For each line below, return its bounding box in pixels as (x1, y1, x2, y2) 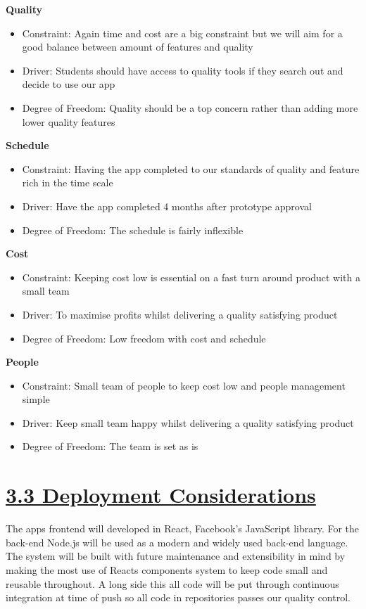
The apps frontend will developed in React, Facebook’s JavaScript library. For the (6, 521, 360, 536)
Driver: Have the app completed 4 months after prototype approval (22, 198, 312, 213)
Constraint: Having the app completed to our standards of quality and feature (22, 161, 360, 176)
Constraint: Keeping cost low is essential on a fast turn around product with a (22, 269, 360, 284)
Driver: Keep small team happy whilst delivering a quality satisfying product (22, 415, 354, 430)
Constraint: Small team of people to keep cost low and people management (22, 378, 346, 392)
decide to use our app (22, 77, 115, 91)
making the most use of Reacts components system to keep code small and (6, 562, 328, 577)
